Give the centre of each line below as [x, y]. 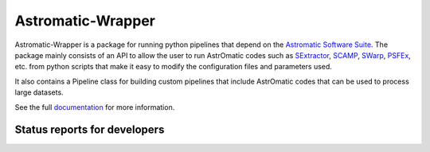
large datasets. [39, 92]
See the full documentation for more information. [95, 107]
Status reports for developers [90, 130]
